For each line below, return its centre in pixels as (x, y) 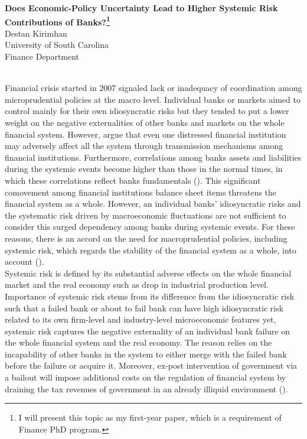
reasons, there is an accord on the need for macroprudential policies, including (146, 238)
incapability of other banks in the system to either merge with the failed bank (146, 354)
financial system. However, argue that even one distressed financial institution (146, 134)
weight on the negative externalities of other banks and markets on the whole (145, 122)
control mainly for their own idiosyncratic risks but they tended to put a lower (147, 111)
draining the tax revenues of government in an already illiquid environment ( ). (146, 388)
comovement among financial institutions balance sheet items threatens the (141, 192)
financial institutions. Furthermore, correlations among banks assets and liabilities (153, 157)
